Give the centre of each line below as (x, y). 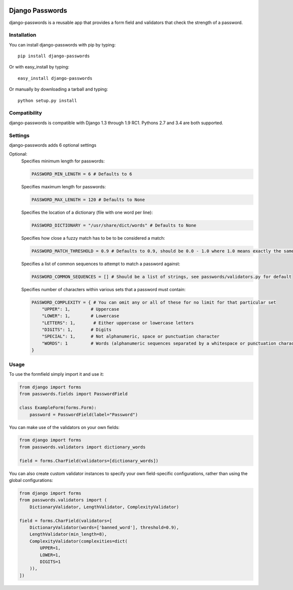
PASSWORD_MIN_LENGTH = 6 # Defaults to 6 (82, 174)
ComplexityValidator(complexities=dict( (79, 541)
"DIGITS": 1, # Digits (77, 330)
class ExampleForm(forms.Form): (58, 408)
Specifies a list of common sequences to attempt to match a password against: (101, 264)
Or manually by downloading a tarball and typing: (59, 89)
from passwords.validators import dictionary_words (83, 447)
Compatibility (26, 113)
